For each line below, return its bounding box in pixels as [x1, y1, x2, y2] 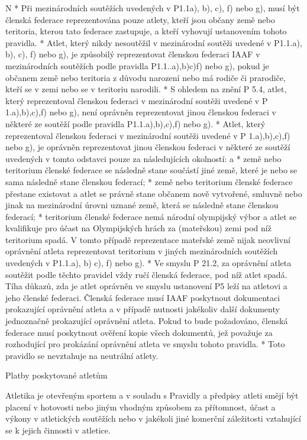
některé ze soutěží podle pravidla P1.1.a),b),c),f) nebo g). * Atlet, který [5, 117, 266, 130]
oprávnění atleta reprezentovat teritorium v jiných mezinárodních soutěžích [5, 245, 278, 257]
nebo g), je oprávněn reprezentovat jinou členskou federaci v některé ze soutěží [5, 141, 290, 153]
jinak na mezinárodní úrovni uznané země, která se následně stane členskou [5, 199, 279, 211]
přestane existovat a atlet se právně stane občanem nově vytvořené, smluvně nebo [5, 187, 302, 199]
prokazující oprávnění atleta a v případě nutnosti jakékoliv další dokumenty [5, 303, 280, 315]
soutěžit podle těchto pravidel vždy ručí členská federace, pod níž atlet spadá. [5, 268, 287, 280]
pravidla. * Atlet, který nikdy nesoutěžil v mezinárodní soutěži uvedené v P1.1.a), [5, 36, 302, 48]
